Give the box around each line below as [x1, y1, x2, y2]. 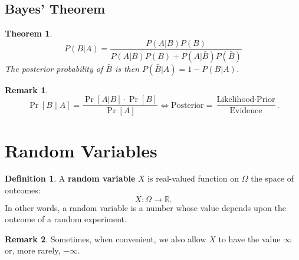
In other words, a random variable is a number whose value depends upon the [5, 201, 286, 213]
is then [114, 62, 140, 74]
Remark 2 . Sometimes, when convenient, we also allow [5, 232, 206, 245]
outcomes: [5, 184, 41, 196]
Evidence [229, 107, 262, 116]
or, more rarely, [5, 244, 61, 256]
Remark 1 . [5, 83, 48, 96]
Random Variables [5, 138, 157, 162]
